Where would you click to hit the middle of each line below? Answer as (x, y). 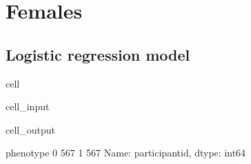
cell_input (28, 106)
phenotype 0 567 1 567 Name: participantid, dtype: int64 (126, 153)
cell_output (30, 129)
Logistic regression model (98, 54)
